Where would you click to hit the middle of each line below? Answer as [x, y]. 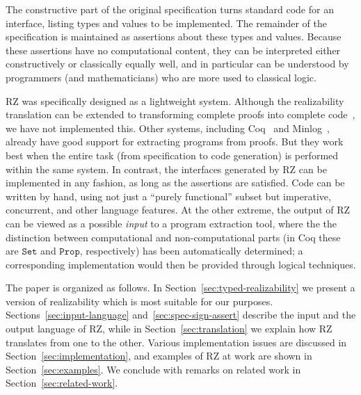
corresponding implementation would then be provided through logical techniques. [181, 264]
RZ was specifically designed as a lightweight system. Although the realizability [175, 100]
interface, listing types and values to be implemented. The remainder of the [166, 23]
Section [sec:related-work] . [62, 383]
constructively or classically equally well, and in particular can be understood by [177, 64]
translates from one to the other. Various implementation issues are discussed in [176, 342]
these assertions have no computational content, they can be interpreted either [173, 50]
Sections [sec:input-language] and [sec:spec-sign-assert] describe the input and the [181, 315]
